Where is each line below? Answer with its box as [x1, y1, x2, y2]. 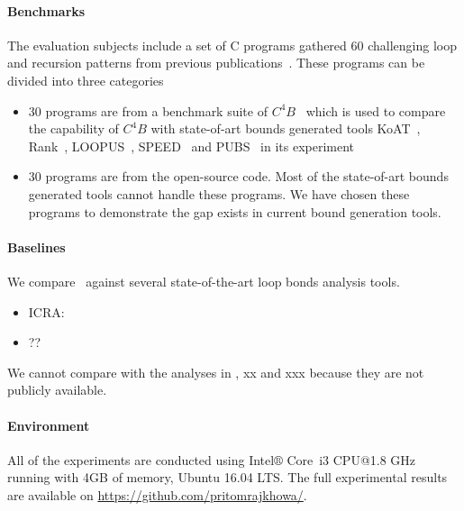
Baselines [7, 237, 66, 256]
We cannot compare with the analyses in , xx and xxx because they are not [7, 362, 424, 381]
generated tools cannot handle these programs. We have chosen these [28, 184, 410, 203]
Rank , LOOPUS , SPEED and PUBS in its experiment [28, 136, 355, 155]
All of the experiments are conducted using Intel [7, 450, 275, 469]
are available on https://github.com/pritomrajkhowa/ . [7, 485, 307, 504]
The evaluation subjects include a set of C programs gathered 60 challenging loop [7, 35, 457, 54]
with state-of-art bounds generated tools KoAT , [150, 119, 421, 138]
